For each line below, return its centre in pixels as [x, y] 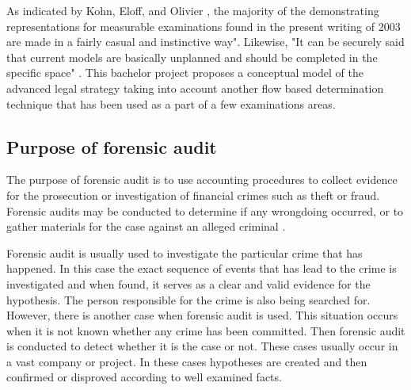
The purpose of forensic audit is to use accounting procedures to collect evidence [202, 180]
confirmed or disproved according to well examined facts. [144, 377]
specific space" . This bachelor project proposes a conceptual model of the [185, 73]
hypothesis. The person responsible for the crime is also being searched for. [188, 299]
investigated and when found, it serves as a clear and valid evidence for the [188, 283]
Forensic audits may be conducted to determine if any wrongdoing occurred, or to [205, 210]
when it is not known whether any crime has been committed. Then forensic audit [206, 330]
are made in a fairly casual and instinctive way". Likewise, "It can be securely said [205, 42]
